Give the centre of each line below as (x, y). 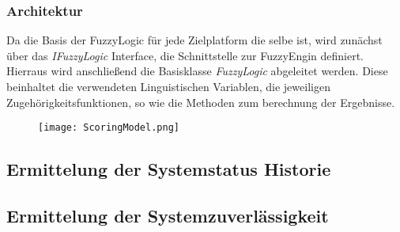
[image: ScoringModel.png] (109, 128)
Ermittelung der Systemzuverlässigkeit (168, 216)
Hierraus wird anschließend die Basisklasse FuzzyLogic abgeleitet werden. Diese (197, 71)
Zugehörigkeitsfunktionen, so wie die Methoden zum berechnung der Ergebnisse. (201, 102)
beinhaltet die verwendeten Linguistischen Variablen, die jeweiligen (168, 86)
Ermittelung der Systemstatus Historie (169, 169)
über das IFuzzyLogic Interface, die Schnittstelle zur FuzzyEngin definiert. (185, 55)
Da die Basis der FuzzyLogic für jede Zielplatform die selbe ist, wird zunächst (194, 40)
